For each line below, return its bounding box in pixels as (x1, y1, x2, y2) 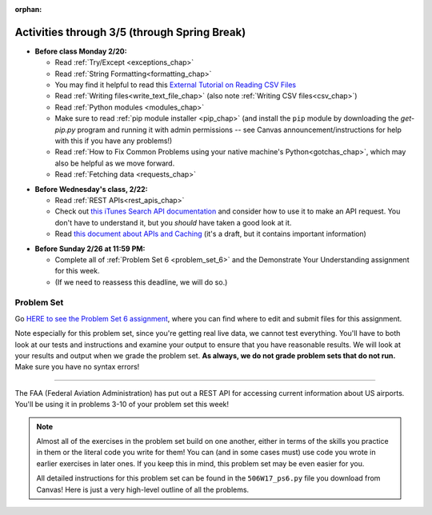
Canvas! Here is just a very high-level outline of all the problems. (36, 485, 250, 494)
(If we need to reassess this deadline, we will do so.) (54, 277, 228, 287)
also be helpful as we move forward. (54, 158, 175, 168)
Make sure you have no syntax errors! (14, 362, 140, 372)
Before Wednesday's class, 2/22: (34, 184, 148, 194)
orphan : (14, 5, 42, 14)
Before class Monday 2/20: (34, 46, 127, 56)
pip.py (54, 125, 76, 134)
